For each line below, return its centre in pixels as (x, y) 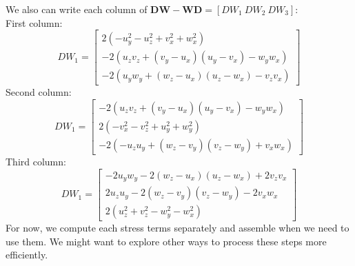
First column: (34, 22)
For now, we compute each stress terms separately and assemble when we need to (177, 228)
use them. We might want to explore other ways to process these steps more (166, 241)
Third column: (36, 161)
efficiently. (27, 255)
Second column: (39, 92)
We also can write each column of (77, 9)
